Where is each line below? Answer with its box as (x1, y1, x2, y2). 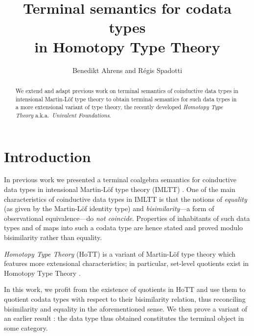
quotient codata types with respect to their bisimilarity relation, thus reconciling (4, 293, 246, 304)
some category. (4, 322, 48, 333)
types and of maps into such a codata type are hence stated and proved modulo (4, 222, 243, 233)
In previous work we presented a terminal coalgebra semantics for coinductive (4, 174, 236, 185)
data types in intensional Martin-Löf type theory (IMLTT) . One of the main (4, 184, 235, 194)
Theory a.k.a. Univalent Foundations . (15, 111, 111, 119)
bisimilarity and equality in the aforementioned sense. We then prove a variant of (4, 303, 248, 313)
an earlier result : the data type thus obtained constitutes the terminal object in (4, 313, 244, 323)
